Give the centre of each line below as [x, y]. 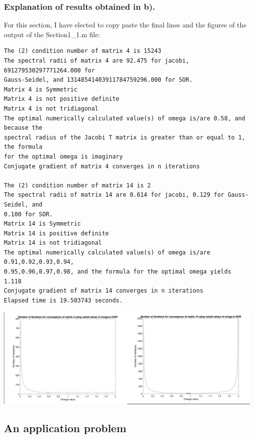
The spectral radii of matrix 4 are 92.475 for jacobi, [97, 61]
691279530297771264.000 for [50, 70]
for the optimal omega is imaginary [63, 156]
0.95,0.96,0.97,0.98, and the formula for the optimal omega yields [118, 272]
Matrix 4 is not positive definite [62, 99]
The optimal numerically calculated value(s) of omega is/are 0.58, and [125, 118]
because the [23, 128]
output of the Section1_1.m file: [52, 34]
